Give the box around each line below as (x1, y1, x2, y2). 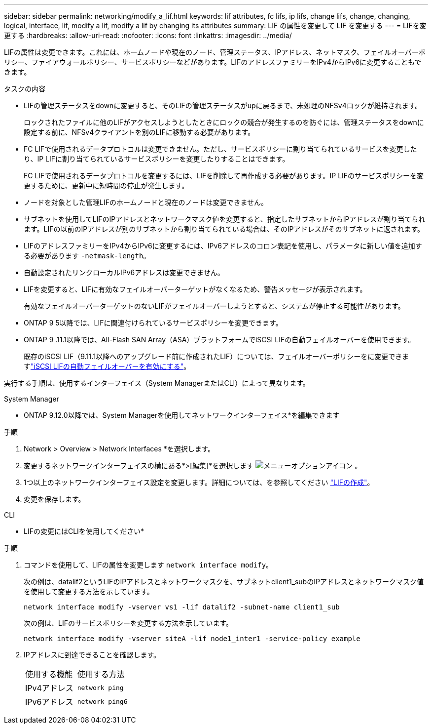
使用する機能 (25, 669, 73, 679)
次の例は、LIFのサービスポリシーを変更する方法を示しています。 (24, 619, 233, 627)
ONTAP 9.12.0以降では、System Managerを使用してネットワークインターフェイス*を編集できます (24, 411, 340, 419)
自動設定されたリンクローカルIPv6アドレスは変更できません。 (24, 268, 224, 277)
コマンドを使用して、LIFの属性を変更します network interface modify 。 (24, 561, 273, 569)
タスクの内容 (4, 84, 45, 93)
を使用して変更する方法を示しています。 (24, 587, 154, 596)
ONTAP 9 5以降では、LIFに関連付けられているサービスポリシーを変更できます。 (24, 319, 283, 327)
